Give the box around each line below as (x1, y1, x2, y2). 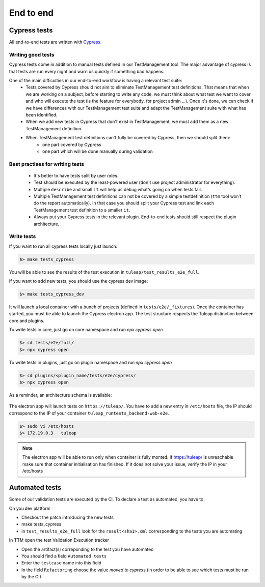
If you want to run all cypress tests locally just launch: (9, 243, 118, 249)
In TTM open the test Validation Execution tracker (9, 537, 109, 543)
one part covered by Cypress (42, 142, 102, 147)
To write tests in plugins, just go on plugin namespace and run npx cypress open (9, 359, 172, 365)
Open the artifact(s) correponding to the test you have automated (21, 546, 154, 552)
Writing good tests (9, 51, 54, 58)
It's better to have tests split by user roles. (33, 173, 119, 178)
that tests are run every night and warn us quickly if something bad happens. (9, 68, 165, 74)
